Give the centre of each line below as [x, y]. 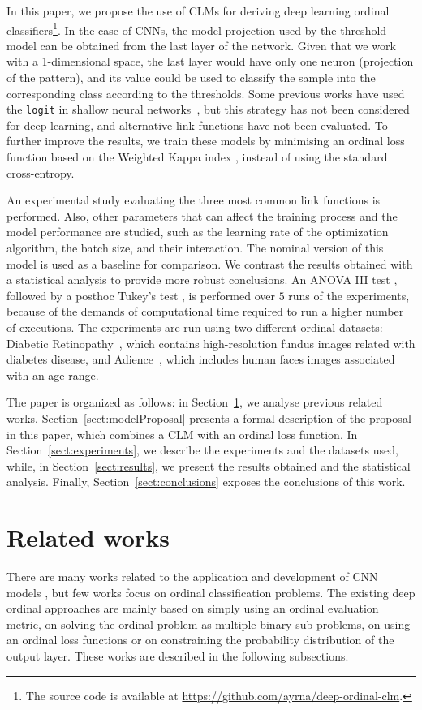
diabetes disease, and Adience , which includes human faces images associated [201, 359]
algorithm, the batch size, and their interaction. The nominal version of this [195, 248]
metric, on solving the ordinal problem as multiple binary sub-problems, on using [209, 624]
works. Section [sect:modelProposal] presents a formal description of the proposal [209, 417]
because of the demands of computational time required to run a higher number [205, 311]
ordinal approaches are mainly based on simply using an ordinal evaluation [193, 608]
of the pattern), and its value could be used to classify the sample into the [191, 77]
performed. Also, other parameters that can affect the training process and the [202, 215]
